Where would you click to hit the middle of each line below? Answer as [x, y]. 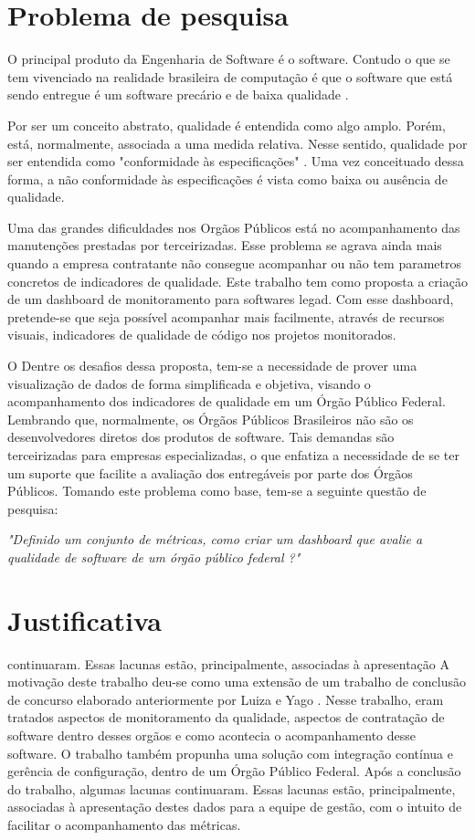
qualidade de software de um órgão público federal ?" [154, 556]
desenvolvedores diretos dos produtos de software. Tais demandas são [201, 437]
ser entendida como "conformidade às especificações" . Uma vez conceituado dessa [236, 161]
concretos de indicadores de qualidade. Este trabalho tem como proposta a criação [237, 281]
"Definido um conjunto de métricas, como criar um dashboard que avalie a [215, 539]
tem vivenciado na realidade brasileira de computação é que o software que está [230, 76]
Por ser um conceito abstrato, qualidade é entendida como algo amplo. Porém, [227, 125]
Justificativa [84, 619]
